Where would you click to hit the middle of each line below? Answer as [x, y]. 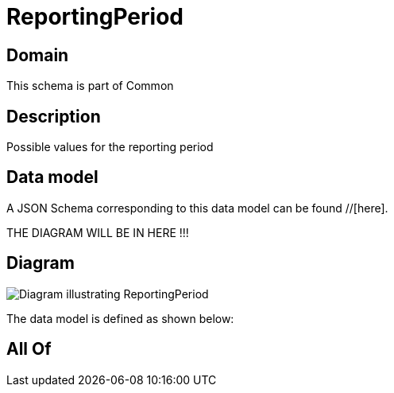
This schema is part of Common [90, 86]
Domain [38, 55]
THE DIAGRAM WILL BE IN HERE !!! [98, 232]
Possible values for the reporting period [110, 147]
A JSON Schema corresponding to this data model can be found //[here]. [197, 208]
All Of [29, 349]
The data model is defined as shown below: [120, 318]
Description [54, 116]
